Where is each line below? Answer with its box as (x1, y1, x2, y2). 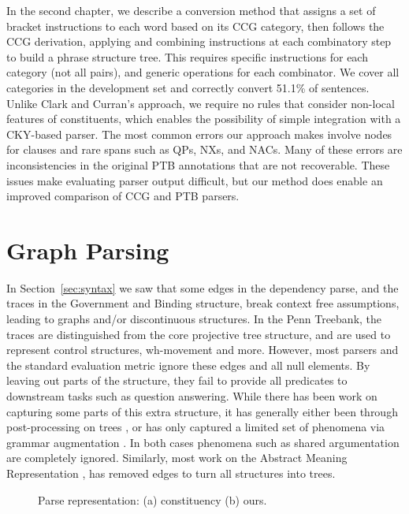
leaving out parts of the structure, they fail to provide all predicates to (6, 372, 348, 389)
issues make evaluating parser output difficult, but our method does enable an (6, 172, 383, 188)
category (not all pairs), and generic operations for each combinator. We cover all (6, 64, 400, 80)
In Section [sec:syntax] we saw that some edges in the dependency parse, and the (6, 279, 399, 296)
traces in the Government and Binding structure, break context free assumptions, (6, 295, 400, 311)
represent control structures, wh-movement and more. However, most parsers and (6, 341, 399, 358)
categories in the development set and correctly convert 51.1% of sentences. (6, 79, 370, 95)
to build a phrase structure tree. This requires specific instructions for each (6, 48, 368, 65)
